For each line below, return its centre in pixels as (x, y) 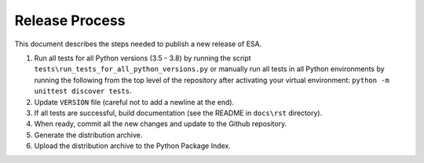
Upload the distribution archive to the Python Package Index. (133, 146)
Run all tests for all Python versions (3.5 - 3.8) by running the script (143, 58)
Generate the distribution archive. (88, 135)
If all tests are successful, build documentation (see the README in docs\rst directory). (178, 113)
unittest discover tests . (83, 91)
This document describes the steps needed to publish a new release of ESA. (138, 44)
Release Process (70, 20)
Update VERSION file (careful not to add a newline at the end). (134, 102)
